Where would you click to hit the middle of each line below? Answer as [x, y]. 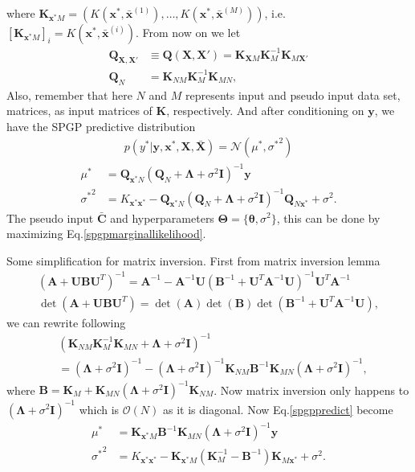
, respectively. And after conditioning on [265, 111]
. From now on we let [188, 32]
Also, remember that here [69, 94]
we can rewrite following [66, 322]
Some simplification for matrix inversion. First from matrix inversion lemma [193, 260]
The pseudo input [50, 218]
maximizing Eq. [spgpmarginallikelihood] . [106, 234]
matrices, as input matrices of [79, 111]
